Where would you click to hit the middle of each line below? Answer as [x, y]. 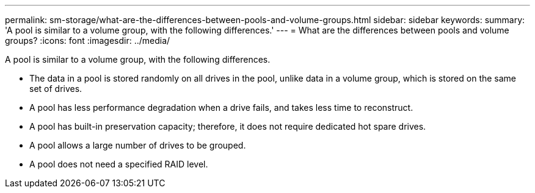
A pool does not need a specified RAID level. [119, 164]
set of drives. [56, 89]
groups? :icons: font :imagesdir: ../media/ [88, 40]
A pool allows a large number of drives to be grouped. [138, 145]
